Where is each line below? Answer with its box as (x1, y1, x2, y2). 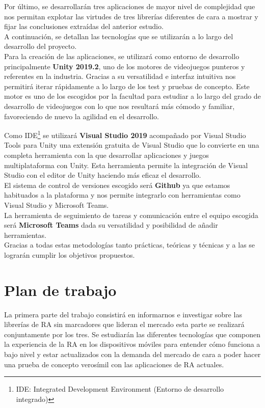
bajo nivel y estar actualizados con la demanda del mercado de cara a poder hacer (4, 349, 261, 359)
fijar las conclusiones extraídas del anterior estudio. (4, 21, 164, 32)
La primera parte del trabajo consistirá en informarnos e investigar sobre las (4, 309, 242, 319)
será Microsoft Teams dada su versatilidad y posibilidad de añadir (4, 220, 218, 230)
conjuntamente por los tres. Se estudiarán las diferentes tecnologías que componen (4, 329, 261, 339)
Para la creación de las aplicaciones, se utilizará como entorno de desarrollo (4, 50, 240, 61)
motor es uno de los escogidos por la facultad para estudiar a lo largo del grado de (4, 91, 261, 101)
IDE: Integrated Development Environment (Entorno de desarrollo (16, 384, 224, 394)
